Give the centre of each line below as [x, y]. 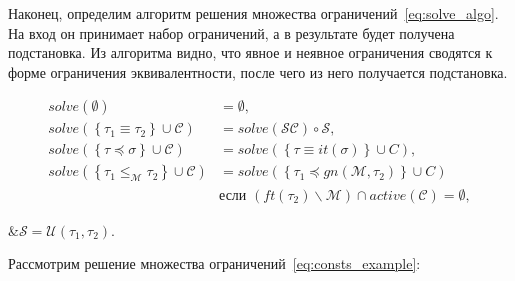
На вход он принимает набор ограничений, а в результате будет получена [231, 32]
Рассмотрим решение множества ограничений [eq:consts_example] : [214, 263]
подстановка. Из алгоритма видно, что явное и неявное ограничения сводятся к [250, 52]
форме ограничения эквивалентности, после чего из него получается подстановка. [258, 71]
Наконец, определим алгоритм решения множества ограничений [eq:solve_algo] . [253, 13]
